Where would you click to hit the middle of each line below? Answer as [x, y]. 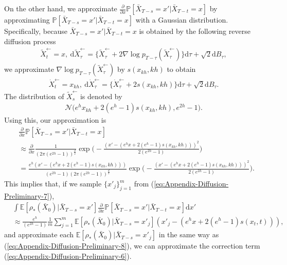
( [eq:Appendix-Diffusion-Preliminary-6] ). [68, 255]
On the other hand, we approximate [61, 8]
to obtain [181, 69]
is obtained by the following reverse [195, 31]
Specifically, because [36, 31]
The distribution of [34, 96]
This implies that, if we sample [53, 183]
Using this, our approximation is [55, 120]
